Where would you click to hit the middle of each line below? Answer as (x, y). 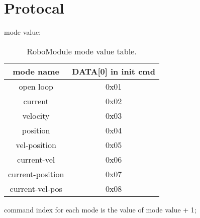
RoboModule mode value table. (82, 51)
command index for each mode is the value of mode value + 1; (100, 209)
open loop (36, 86)
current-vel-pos (36, 188)
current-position (36, 174)
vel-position (36, 144)
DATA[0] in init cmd (114, 71)
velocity (36, 115)
